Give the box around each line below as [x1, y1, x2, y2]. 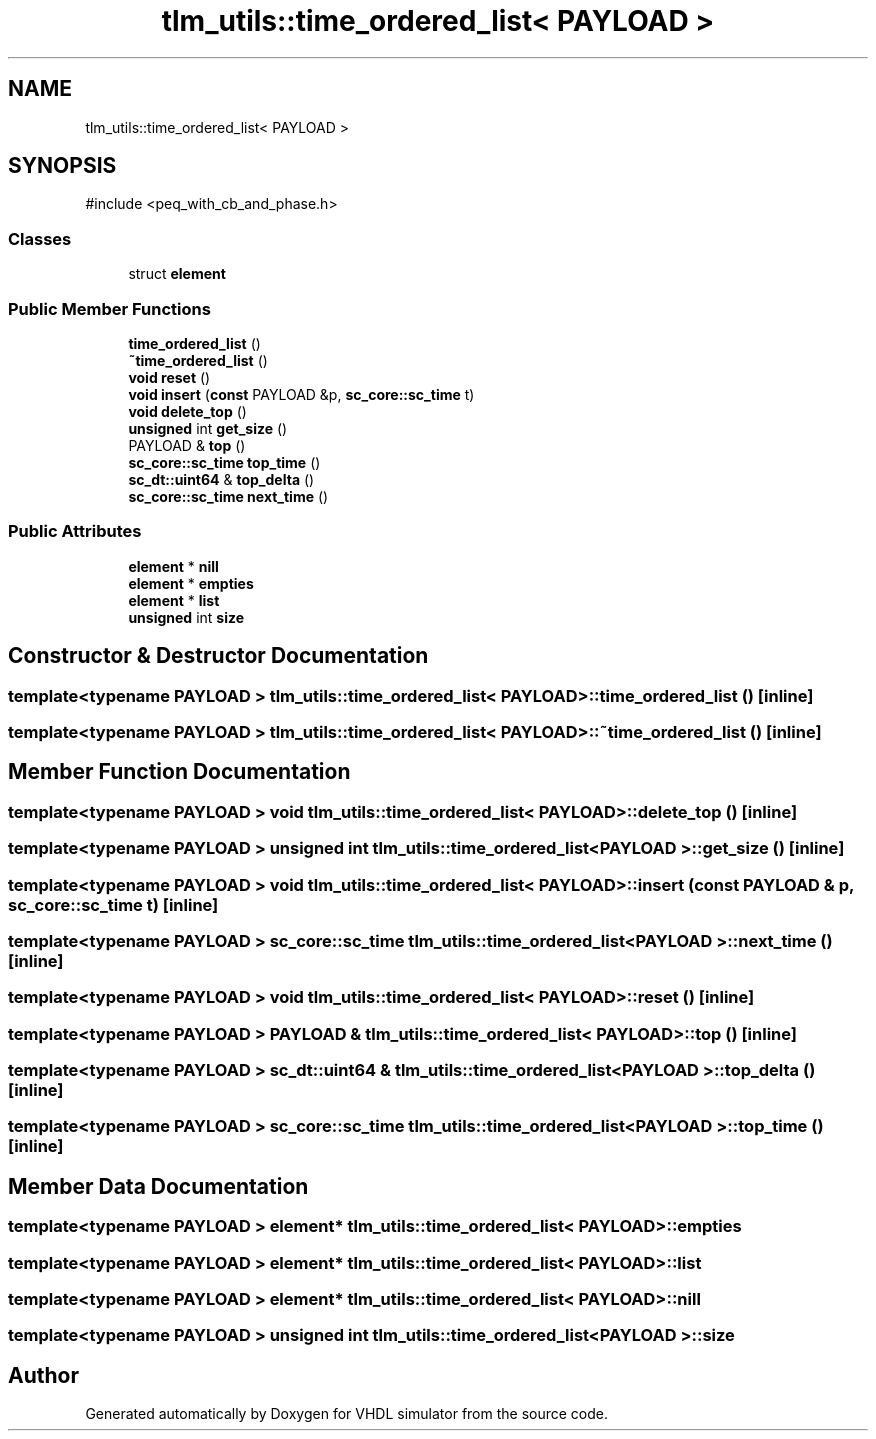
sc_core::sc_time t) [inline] [8, 894, 219, 915]
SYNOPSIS [8, 153, 117, 179]
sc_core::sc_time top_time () [128, 453, 321, 471]
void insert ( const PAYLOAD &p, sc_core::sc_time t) [128, 385, 475, 403]
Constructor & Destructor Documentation [8, 643, 429, 669]
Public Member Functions [8, 298, 211, 319]
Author [8, 1362, 79, 1388]
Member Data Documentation [8, 1173, 309, 1199]
